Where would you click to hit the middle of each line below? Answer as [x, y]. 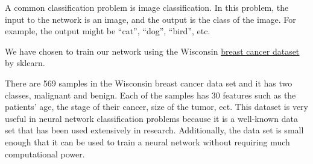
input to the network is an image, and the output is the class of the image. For [150, 19]
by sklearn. [25, 63]
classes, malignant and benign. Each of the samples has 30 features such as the [150, 95]
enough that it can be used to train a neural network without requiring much [147, 141]
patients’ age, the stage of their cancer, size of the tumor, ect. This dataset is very [156, 107]
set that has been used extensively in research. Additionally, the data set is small [154, 130]
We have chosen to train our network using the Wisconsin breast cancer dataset [152, 51]
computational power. [45, 153]
